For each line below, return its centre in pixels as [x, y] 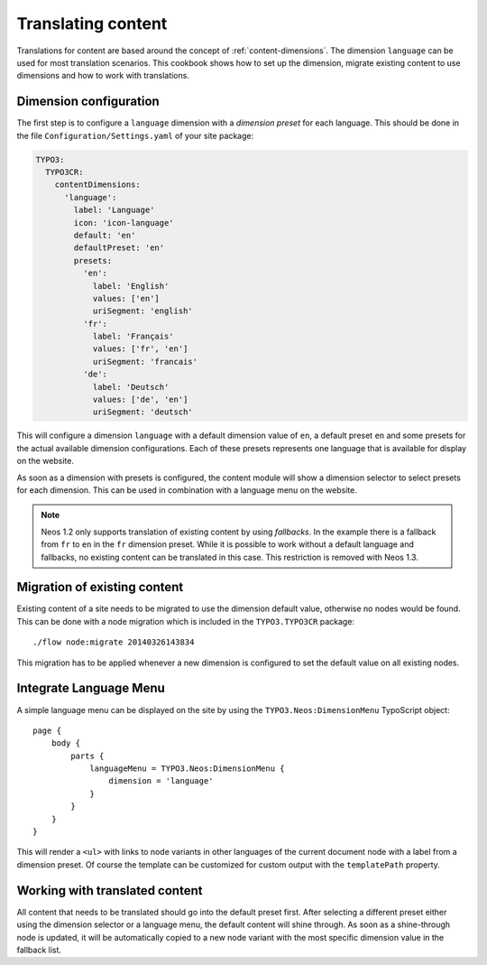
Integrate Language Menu [91, 688]
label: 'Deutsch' [131, 387]
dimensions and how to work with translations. [103, 76]
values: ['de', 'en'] [140, 400]
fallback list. [39, 950]
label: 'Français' [133, 337]
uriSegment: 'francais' [145, 362]
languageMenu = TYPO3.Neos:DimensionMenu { [187, 769]
